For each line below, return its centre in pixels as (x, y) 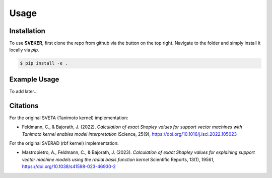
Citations (24, 106)
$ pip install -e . (44, 63)
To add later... (23, 91)
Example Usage (34, 79)
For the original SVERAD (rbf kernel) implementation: (64, 143)
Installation (27, 31)
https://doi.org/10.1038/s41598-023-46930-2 (69, 166)
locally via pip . (24, 50)
